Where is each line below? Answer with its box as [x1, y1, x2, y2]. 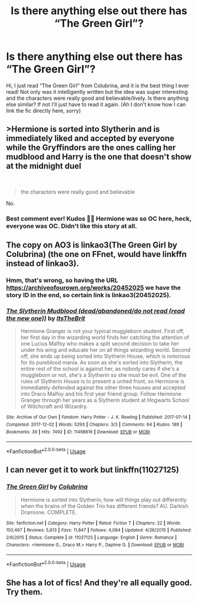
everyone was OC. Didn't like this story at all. [6, 221, 137, 230]
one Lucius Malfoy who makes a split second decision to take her [20, 340, 180, 347]
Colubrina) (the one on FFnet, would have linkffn [6, 249, 187, 259]
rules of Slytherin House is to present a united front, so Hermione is [20, 378, 184, 385]
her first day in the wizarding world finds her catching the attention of [20, 334, 190, 341]
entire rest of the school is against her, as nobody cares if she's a [20, 365, 180, 373]
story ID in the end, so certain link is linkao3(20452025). [6, 291, 171, 299]
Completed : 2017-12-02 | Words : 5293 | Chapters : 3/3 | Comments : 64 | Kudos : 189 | [6, 421, 183, 428]
